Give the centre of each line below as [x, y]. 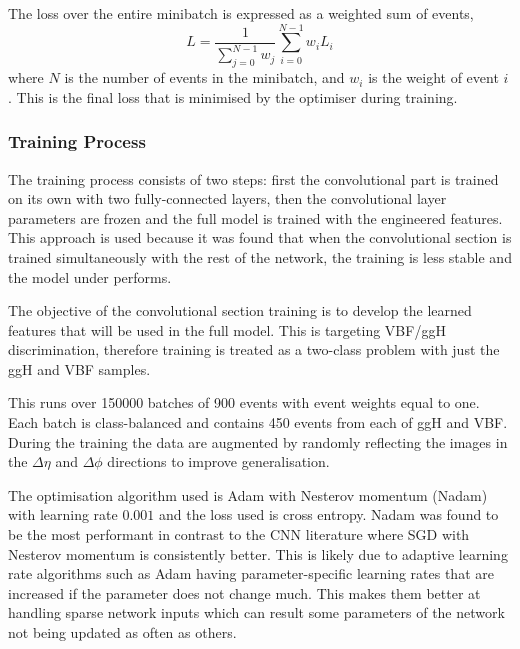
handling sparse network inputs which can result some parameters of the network [256, 612]
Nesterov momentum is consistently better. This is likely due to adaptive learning [258, 553]
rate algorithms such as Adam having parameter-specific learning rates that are [251, 573]
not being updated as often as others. [122, 632]
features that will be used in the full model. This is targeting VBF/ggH [227, 329]
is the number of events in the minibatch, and [204, 77]
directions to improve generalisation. [218, 461]
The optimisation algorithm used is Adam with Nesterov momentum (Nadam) [248, 494]
